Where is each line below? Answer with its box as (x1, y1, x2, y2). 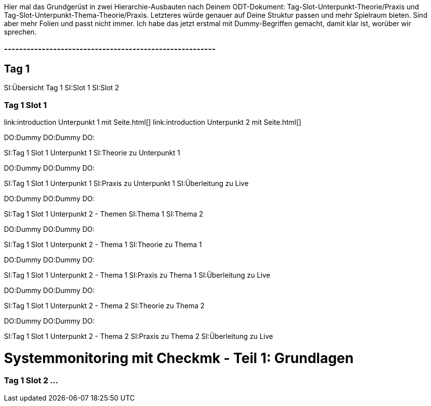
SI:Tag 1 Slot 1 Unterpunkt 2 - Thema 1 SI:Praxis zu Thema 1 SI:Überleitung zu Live (4, 270, 271, 279)
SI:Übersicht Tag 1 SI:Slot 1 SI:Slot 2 (4, 83, 119, 92)
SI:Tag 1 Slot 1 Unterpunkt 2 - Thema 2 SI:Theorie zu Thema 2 (4, 301, 205, 310)
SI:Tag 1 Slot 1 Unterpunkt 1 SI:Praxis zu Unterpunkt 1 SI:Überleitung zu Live (4, 179, 249, 187)
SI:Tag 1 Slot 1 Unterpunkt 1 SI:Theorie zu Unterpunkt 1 (4, 148, 180, 157)
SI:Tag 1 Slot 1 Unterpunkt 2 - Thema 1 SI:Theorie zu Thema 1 (4, 240, 202, 249)
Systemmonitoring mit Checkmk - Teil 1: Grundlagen (4, 349, 354, 367)
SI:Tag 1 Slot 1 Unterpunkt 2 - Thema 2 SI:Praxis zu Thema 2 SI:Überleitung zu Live (4, 332, 273, 340)
